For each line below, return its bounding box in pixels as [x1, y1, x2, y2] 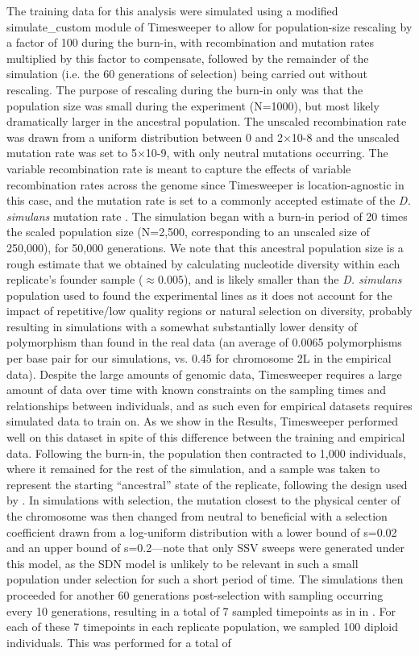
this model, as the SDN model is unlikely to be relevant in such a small [6, 554, 359, 571]
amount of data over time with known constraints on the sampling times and [6, 381, 386, 398]
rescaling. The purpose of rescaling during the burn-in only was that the [6, 81, 363, 98]
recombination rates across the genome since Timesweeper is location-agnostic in [6, 176, 404, 193]
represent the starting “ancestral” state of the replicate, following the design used [6, 475, 408, 492]
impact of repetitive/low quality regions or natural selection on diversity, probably [6, 302, 413, 319]
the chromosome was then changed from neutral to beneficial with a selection [6, 508, 388, 524]
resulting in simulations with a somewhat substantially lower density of [6, 318, 358, 334]
